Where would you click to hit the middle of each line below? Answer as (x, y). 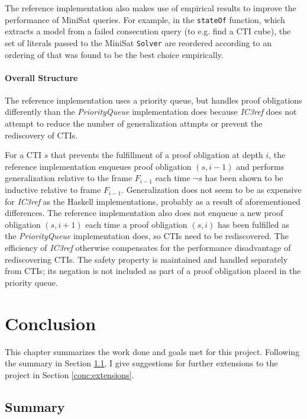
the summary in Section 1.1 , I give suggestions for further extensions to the (141, 363)
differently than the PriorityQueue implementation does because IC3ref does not (151, 112)
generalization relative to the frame (69, 178)
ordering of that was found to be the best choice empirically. (114, 54)
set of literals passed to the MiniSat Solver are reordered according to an (138, 42)
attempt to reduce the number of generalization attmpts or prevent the (134, 123)
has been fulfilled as (253, 224)
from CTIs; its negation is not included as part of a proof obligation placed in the (153, 271)
